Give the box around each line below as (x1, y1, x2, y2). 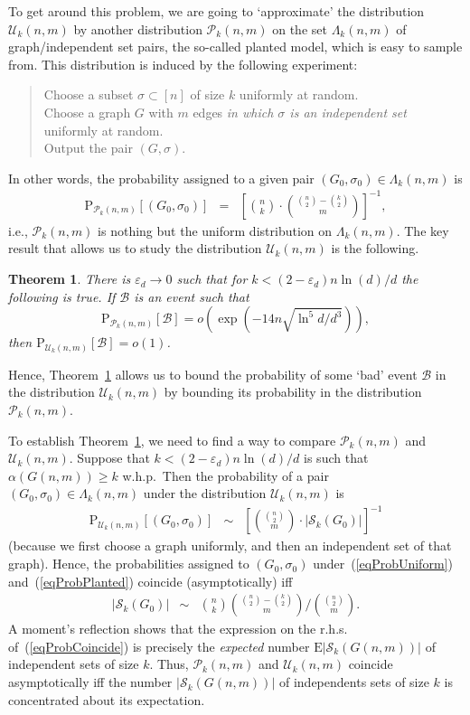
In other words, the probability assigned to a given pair (8, 168, 315, 187)
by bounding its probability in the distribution (164, 382, 422, 401)
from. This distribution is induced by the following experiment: (8, 54, 358, 73)
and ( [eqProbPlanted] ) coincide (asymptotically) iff (8, 571, 293, 590)
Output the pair (43, 138, 133, 157)
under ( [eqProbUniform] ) (313, 554, 453, 573)
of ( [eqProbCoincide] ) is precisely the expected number (8, 636, 310, 655)
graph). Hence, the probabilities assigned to (8, 554, 249, 573)
